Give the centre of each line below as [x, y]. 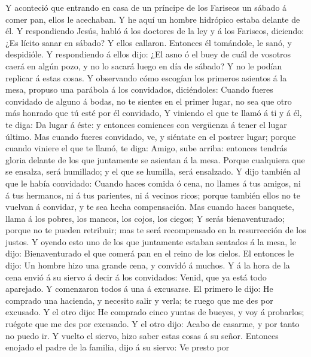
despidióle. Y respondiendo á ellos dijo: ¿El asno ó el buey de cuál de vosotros [148, 54]
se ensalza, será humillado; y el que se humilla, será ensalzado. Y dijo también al [153, 171]
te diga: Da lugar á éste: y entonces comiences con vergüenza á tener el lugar [146, 124]
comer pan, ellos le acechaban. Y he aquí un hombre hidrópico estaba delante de [153, 19]
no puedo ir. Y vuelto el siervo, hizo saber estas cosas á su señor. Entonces [142, 335]
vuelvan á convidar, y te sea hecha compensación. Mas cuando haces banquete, [150, 207]
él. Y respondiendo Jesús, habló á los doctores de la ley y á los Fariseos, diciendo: [155, 31]
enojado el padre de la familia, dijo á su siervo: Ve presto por [118, 347]
